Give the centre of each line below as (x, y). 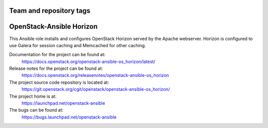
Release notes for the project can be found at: (56, 68)
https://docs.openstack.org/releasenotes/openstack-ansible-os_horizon (95, 75)
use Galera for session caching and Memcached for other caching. (78, 45)
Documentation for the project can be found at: (57, 55)
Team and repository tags (50, 11)
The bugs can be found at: (36, 110)
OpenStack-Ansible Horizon (53, 27)
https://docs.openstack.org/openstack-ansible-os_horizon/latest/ (89, 62)
